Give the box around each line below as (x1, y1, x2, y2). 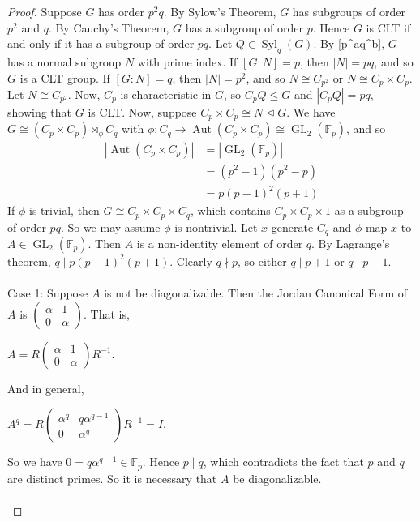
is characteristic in (120, 86, 212, 103)
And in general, (7, 379, 84, 396)
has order (98, 3, 145, 19)
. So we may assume (60, 218, 161, 235)
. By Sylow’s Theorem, (163, 3, 276, 19)
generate (271, 218, 314, 235)
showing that (7, 104, 72, 121)
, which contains (190, 202, 271, 219)
